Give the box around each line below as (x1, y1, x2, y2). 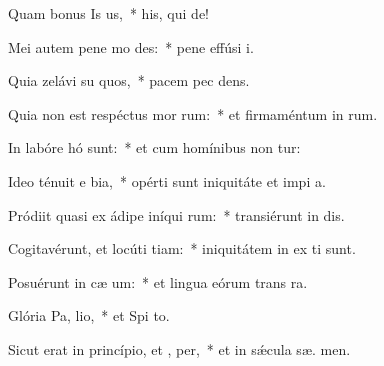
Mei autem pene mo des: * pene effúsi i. (8, 36, 254, 57)
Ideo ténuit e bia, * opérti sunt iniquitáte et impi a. (8, 170, 326, 191)
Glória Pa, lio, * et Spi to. (8, 305, 170, 326)
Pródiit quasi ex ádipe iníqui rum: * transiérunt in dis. (8, 204, 345, 225)
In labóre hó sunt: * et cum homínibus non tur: (8, 137, 301, 158)
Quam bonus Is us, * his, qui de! (8, 3, 209, 23)
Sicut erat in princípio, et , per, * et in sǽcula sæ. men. (8, 338, 351, 359)
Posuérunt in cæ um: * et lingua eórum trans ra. (8, 271, 308, 292)
